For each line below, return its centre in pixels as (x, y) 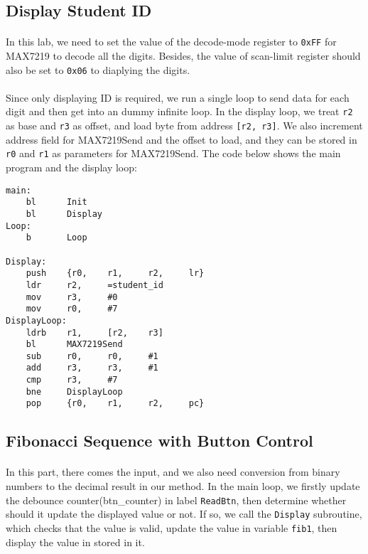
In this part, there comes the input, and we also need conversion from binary (173, 472)
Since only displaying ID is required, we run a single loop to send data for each (178, 97)
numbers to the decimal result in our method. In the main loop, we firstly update (183, 486)
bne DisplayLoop (74, 391)
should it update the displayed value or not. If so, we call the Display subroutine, (184, 514)
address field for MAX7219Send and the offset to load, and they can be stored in (182, 139)
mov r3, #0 (72, 297)
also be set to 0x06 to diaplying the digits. (98, 69)
